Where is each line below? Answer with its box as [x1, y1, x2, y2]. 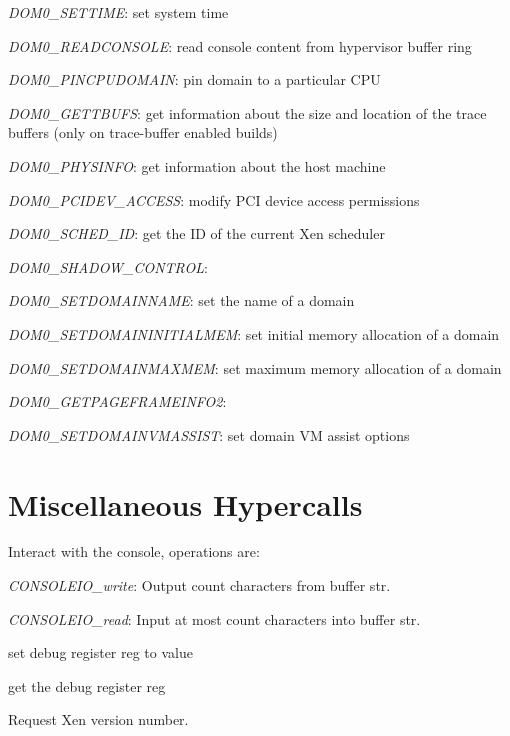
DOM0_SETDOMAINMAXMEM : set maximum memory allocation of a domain [8, 357, 502, 378]
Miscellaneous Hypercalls [8, 483, 363, 524]
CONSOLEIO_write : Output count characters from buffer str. [8, 575, 391, 596]
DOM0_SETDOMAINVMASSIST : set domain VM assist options [8, 424, 410, 445]
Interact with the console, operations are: [8, 541, 260, 562]
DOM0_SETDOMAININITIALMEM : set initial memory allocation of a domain [8, 323, 500, 344]
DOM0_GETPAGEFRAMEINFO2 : [8, 391, 227, 412]
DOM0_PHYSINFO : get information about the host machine [8, 155, 386, 176]
